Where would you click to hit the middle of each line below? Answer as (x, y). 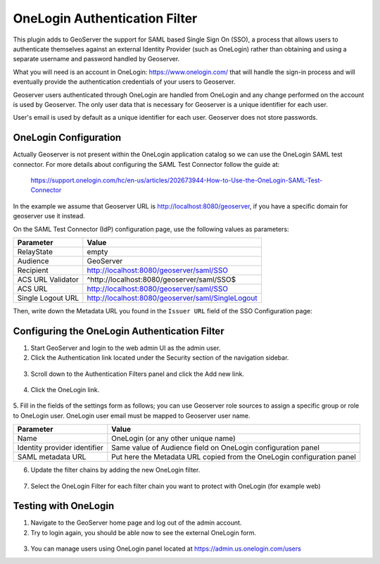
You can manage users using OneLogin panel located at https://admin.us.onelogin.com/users (166, 549)
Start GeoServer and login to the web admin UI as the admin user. (126, 348)
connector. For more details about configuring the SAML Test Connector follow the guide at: (146, 164)
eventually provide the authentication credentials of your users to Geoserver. (124, 82)
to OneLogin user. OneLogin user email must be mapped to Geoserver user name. (132, 415)
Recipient (33, 270)
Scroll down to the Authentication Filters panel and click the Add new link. (137, 374)
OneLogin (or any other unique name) (173, 439)
